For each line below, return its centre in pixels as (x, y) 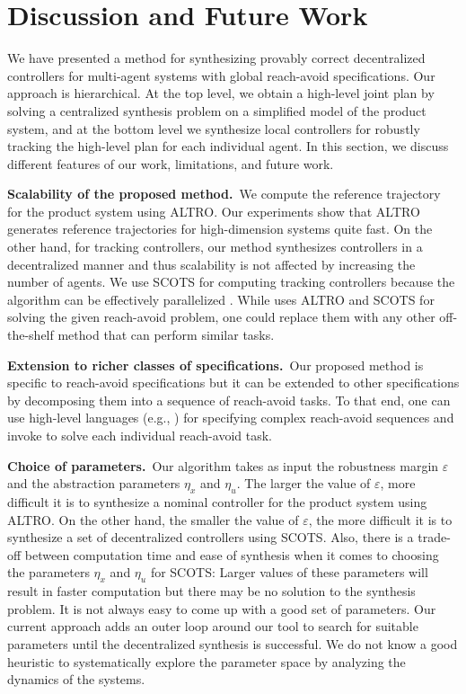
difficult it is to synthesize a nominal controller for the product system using (217, 501)
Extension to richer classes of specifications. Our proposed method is (215, 365)
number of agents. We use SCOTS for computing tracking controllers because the (231, 282)
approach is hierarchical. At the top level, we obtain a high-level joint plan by (221, 93)
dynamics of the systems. (76, 679)
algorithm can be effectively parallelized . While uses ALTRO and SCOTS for (221, 299)
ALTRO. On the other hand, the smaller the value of (153, 519)
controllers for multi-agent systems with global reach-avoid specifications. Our (221, 75)
